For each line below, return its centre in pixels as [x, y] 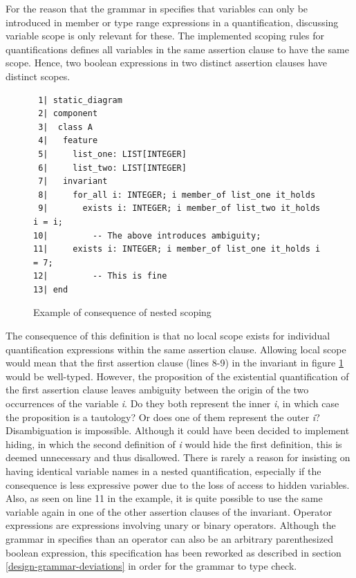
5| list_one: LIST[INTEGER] [112, 154]
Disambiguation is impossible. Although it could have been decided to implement [178, 430]
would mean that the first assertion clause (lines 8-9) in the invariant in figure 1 [175, 363]
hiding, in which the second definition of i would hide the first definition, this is [174, 444]
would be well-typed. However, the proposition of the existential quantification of [177, 376]
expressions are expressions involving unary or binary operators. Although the [171, 525]
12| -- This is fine [100, 276]
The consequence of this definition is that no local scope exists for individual [168, 336]
